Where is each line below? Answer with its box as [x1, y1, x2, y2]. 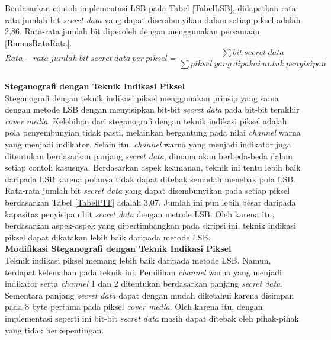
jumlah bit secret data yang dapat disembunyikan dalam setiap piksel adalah [22, 13, 301, 25]
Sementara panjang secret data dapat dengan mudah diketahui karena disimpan [5, 288, 294, 301]
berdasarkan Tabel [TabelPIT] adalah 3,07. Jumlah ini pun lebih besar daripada [5, 195, 296, 208]
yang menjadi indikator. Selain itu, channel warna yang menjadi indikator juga [5, 138, 291, 150]
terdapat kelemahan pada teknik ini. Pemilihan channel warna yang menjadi [5, 265, 282, 278]
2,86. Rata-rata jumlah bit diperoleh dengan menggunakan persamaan [5, 25, 260, 37]
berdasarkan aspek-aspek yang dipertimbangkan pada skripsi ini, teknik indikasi [5, 219, 296, 232]
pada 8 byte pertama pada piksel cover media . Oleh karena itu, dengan [5, 300, 263, 313]
